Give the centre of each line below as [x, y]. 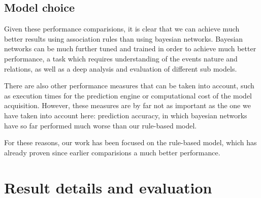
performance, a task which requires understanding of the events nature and [121, 58]
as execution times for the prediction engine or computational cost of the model [128, 95]
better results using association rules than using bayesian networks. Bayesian [124, 38]
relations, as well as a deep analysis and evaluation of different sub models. [121, 68]
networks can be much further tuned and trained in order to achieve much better [130, 48]
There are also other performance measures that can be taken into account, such [129, 86]
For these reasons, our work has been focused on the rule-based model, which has [130, 142]
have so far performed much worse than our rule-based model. [101, 125]
